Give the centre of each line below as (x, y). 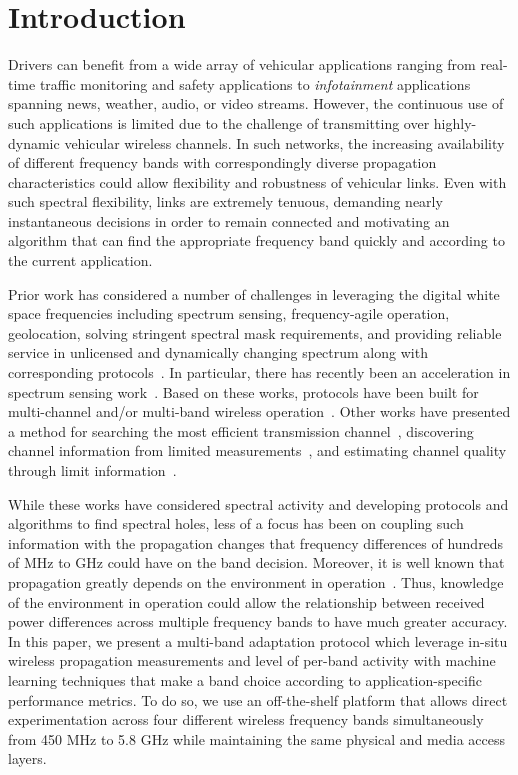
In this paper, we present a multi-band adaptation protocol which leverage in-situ (258, 640)
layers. (27, 758)
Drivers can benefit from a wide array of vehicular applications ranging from (242, 64)
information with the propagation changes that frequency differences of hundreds (256, 542)
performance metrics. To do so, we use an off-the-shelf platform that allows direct (258, 699)
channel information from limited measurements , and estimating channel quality (257, 450)
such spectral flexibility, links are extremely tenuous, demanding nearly (225, 201)
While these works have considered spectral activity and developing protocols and (258, 503)
